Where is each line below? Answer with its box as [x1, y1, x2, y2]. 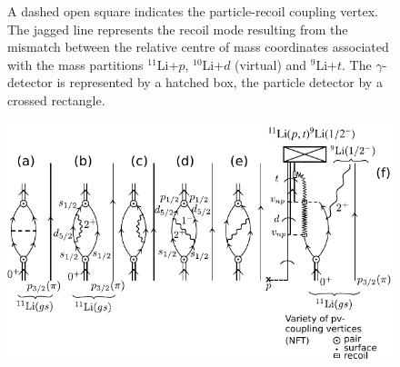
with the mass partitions [7, 55, 144, 74]
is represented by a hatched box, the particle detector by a [56, 73, 383, 92]
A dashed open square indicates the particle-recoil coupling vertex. [7, 2, 378, 20]
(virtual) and [235, 55, 307, 74]
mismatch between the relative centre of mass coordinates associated [7, 37, 389, 56]
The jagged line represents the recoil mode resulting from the [7, 19, 348, 38]
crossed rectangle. [7, 90, 105, 109]
